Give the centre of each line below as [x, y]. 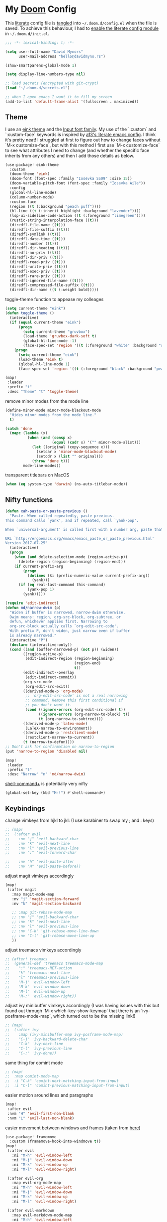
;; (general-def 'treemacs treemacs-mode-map [54, 964]
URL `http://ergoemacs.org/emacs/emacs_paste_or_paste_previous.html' [80, 538]
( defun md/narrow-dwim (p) [33, 608]
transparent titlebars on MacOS [37, 475]
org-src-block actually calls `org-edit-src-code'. [64, 626]
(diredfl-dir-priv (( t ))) [37, 258]
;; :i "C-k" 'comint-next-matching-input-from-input [62, 1081]
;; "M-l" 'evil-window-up [35, 991]
